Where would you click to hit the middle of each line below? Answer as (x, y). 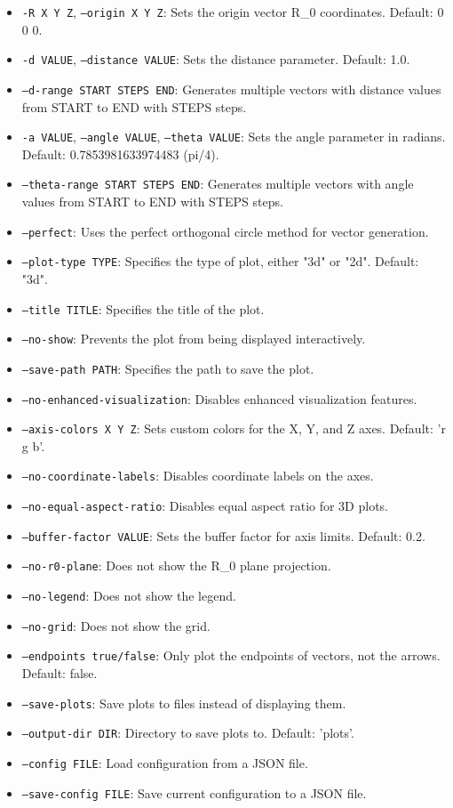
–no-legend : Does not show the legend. (129, 596)
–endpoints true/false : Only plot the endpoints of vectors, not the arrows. (231, 655)
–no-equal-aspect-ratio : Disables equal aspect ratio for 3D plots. (205, 506)
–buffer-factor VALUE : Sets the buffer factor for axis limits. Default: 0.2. (223, 535)
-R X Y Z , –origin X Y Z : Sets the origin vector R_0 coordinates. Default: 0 (233, 12)
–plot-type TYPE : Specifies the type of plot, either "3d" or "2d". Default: (220, 261)
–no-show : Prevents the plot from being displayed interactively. (194, 339)
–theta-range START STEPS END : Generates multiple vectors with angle (218, 184)
